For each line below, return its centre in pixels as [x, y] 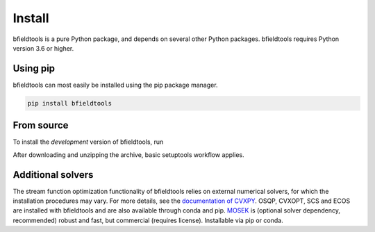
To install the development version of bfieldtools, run [88, 142]
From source [41, 125]
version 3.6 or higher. [43, 48]
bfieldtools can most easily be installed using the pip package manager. [115, 85]
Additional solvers [53, 175]
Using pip [34, 68]
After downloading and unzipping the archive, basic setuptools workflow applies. [128, 155]
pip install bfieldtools [70, 103]
